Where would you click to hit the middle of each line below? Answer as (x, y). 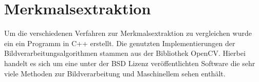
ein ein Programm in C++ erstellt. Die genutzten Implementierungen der (120, 43)
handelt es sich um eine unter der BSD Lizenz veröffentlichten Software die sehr (130, 63)
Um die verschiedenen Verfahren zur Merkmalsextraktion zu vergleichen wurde (128, 33)
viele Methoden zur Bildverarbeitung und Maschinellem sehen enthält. (115, 73)
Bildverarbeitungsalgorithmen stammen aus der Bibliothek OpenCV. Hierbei (125, 53)
